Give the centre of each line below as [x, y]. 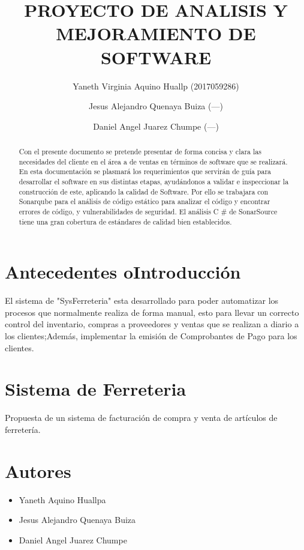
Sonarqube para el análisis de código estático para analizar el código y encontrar [145, 201]
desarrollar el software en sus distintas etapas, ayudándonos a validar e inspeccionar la [154, 182]
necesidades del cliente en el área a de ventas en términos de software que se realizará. [153, 161]
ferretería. [23, 429]
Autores [38, 470]
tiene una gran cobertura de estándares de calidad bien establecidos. [125, 221]
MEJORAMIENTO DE [156, 33]
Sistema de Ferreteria [96, 389]
